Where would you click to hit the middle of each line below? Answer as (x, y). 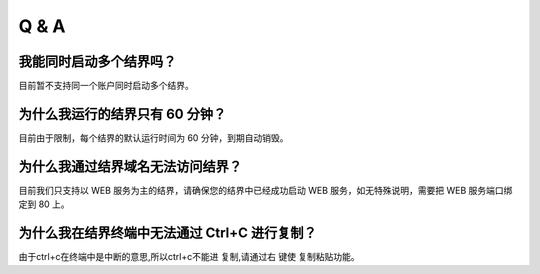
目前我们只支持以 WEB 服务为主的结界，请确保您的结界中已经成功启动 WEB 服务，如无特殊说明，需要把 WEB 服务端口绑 (265, 190)
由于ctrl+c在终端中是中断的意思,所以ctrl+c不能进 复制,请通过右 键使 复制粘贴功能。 (189, 257)
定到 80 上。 (44, 204)
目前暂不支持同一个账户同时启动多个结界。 (106, 86)
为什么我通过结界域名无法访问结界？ (130, 166)
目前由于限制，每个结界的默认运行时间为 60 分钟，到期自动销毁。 (153, 137)
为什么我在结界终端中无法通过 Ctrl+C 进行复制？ (167, 233)
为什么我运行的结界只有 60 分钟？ (122, 113)
